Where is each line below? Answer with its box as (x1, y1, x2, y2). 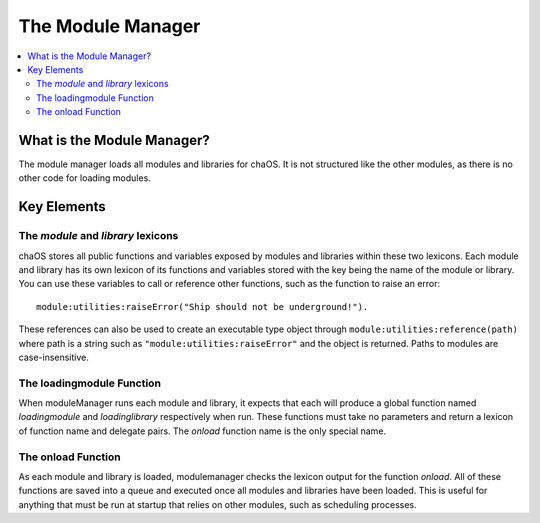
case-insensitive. (18, 351, 90, 363)
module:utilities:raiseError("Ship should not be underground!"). (36, 301, 369, 312)
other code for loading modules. (18, 172, 152, 184)
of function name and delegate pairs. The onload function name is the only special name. (18, 425, 387, 437)
